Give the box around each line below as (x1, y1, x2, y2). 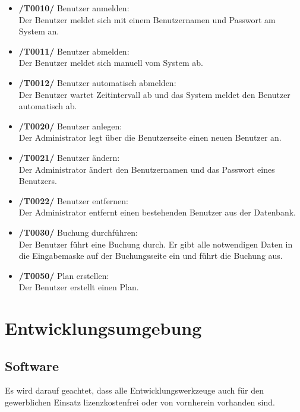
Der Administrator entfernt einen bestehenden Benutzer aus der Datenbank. (18, 206, 296, 218)
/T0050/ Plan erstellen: (18, 269, 109, 281)
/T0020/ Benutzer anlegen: (18, 119, 122, 132)
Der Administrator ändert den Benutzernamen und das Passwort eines (18, 163, 275, 175)
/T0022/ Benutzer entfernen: (18, 194, 129, 207)
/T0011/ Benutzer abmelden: (18, 45, 130, 57)
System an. (18, 25, 59, 37)
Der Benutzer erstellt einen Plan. (18, 281, 139, 293)
